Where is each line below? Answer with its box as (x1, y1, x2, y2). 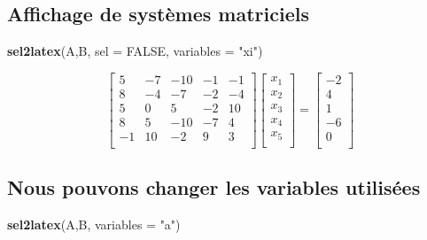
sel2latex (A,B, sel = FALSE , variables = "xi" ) (7, 42, 263, 60)
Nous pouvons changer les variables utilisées (7, 174, 421, 201)
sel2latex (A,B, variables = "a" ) (7, 215, 181, 234)
